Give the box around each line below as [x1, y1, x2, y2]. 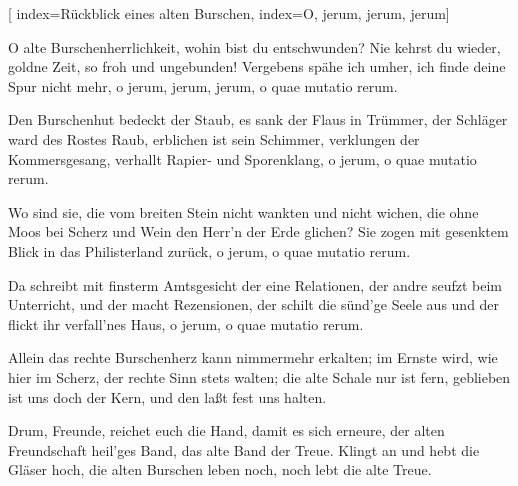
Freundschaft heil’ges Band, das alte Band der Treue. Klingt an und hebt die [8, 439, 480, 460]
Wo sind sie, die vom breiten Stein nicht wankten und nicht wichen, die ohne [8, 201, 479, 222]
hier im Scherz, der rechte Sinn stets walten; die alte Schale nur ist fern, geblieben [8, 366, 511, 387]
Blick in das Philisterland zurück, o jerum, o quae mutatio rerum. [8, 240, 411, 261]
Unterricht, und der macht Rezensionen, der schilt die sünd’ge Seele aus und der [8, 294, 500, 315]
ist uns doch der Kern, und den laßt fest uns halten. [8, 386, 327, 407]
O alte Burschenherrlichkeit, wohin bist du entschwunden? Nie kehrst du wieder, [8, 36, 501, 57]
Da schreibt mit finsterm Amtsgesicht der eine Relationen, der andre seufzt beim [8, 274, 503, 295]
